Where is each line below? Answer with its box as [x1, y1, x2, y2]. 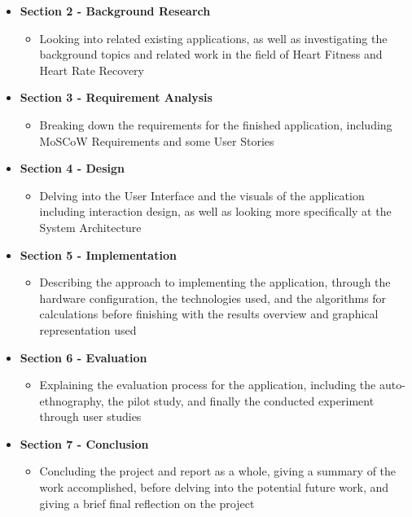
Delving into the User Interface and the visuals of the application [39, 186, 365, 204]
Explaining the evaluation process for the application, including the [39, 376, 376, 393]
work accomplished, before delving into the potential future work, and [39, 479, 389, 496]
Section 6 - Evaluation [20, 348, 147, 366]
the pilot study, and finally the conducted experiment [107, 392, 375, 409]
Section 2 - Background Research [20, 2, 211, 19]
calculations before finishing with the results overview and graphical [39, 305, 379, 322]
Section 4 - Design [20, 160, 125, 177]
